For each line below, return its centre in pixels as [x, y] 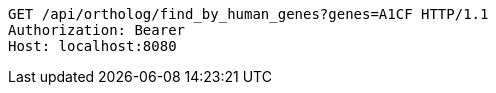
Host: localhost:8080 [92, 46]
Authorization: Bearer [97, 30]
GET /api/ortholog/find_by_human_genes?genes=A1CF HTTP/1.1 [248, 14]
